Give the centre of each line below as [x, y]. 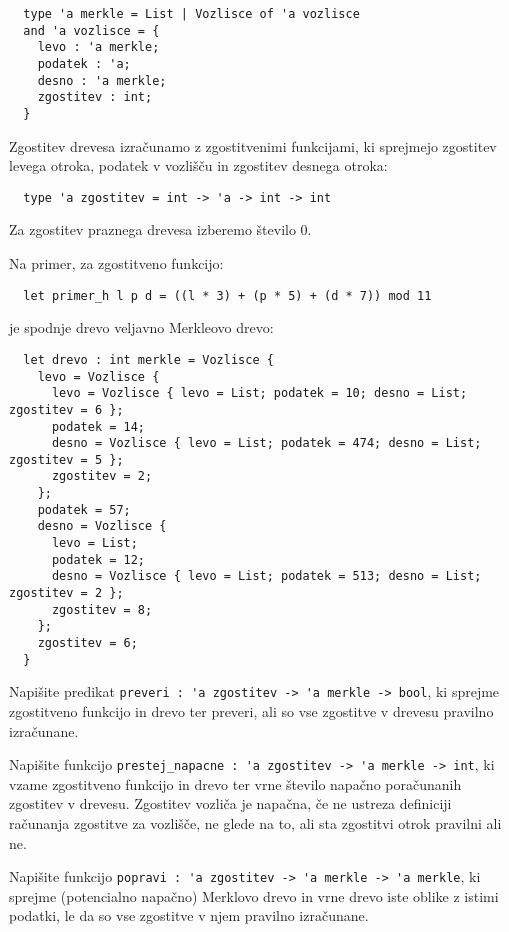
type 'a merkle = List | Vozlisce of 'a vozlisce [191, 14]
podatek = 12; [98, 559]
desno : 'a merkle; [102, 80]
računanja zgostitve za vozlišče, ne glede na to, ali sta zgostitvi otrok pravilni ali [255, 823]
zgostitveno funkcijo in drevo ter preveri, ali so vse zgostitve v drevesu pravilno [251, 711]
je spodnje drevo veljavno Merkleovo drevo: [141, 327]
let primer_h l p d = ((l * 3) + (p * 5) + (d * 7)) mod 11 [227, 295]
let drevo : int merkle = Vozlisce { [148, 359]
